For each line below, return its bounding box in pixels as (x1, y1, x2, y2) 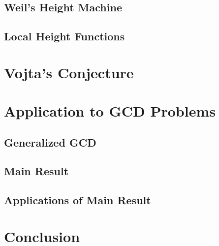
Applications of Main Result (4, 192, 151, 208)
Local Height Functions (4, 29, 125, 44)
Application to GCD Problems (4, 101, 216, 121)
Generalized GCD (4, 134, 96, 150)
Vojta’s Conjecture (4, 62, 134, 82)
